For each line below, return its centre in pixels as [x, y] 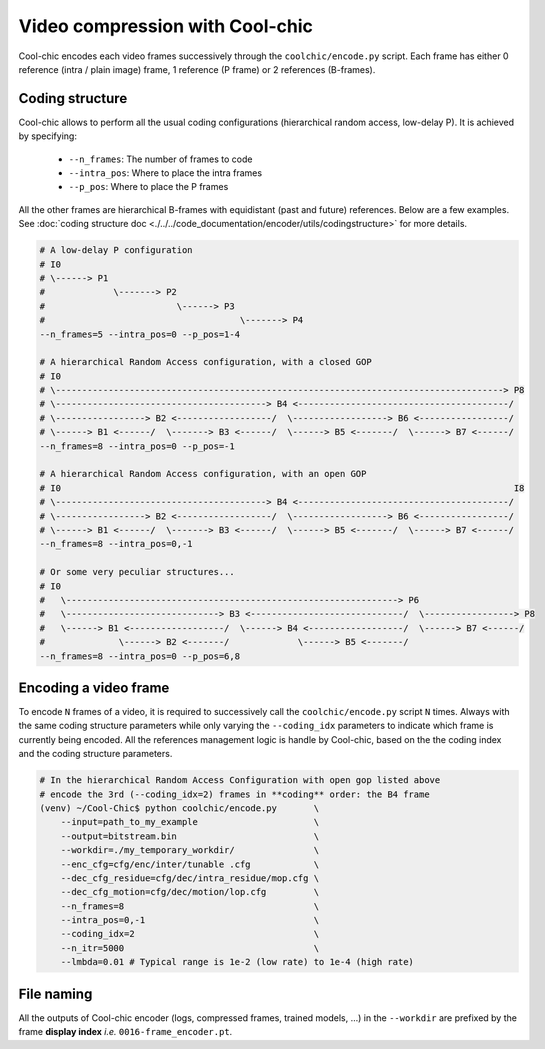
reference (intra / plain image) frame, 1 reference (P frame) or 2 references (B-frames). [197, 69]
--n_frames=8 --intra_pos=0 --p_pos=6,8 [139, 656]
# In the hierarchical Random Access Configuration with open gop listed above [240, 780]
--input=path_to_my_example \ [190, 822]
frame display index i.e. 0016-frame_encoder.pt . [125, 1032]
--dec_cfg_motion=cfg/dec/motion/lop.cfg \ [190, 892]
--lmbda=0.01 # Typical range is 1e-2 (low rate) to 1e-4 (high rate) [237, 962]
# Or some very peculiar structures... [137, 572]
